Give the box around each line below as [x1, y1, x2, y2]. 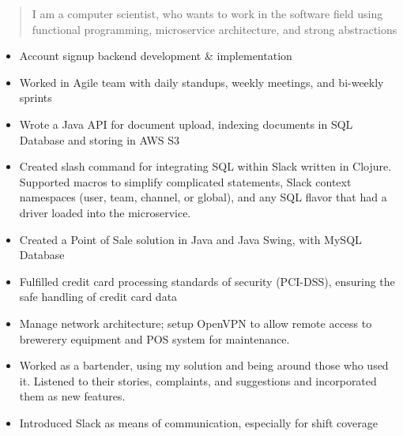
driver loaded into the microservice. [19, 204, 191, 220]
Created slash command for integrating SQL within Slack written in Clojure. [19, 158, 392, 175]
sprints [19, 89, 52, 106]
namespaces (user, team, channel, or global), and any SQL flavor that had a [19, 189, 387, 205]
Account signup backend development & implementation [19, 47, 292, 64]
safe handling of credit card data [19, 288, 178, 305]
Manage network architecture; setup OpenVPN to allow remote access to [19, 314, 372, 331]
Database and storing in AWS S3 [19, 131, 180, 148]
